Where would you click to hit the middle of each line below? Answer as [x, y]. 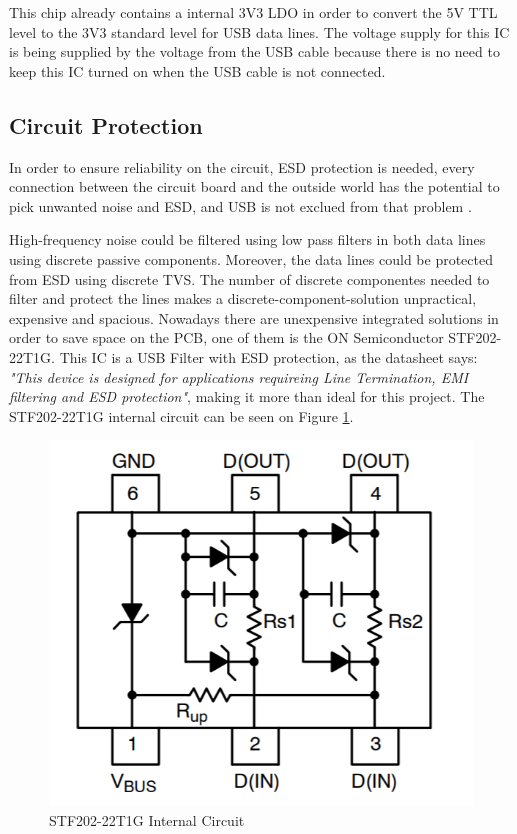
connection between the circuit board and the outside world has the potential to [254, 186]
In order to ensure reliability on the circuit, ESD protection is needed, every [242, 166]
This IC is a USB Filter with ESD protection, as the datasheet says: [268, 356]
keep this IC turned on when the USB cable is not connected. [197, 70]
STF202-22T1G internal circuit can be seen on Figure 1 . [181, 415]
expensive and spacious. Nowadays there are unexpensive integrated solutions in [254, 317]
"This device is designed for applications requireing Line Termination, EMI [239, 376]
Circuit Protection [106, 124]
